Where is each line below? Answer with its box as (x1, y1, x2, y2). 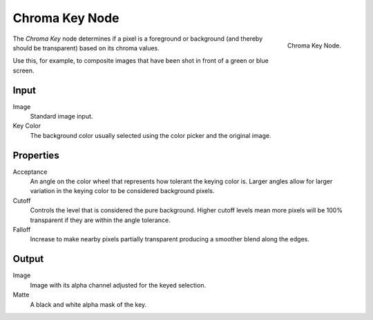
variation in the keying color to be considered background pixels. (30, 187, 215, 195)
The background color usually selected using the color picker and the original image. (30, 131, 271, 139)
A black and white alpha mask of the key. (30, 300, 147, 308)
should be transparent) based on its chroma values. (12, 43, 160, 52)
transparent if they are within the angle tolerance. (30, 216, 171, 224)
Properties (12, 149, 59, 161)
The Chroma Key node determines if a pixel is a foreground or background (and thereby (12, 34, 262, 43)
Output (12, 253, 44, 265)
